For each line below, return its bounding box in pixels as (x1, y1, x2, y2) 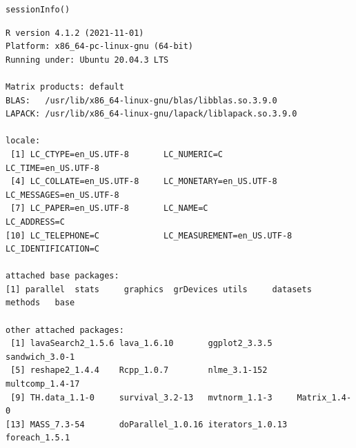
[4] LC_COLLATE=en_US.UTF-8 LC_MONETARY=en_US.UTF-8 (10, 176, 277, 187)
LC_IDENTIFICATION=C (6, 244, 100, 254)
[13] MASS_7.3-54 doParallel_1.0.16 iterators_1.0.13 (6, 419, 288, 429)
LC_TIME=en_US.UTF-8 (6, 163, 100, 173)
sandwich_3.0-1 (6, 352, 75, 362)
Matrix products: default (6, 81, 124, 92)
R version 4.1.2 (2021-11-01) (6, 28, 144, 38)
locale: (6, 136, 41, 146)
